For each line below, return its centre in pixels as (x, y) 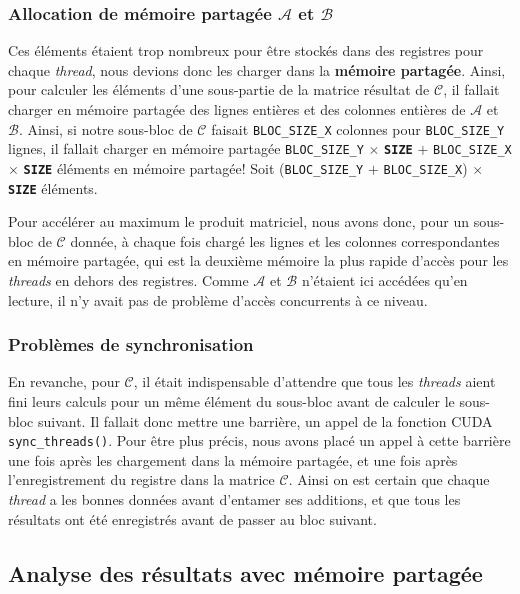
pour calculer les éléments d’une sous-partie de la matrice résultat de (219, 89)
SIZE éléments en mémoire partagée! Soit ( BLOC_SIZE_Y (193, 167)
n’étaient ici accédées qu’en (384, 280)
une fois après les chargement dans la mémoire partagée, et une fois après (233, 459)
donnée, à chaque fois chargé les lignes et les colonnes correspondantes (285, 240)
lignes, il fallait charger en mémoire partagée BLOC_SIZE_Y (186, 148)
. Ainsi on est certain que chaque (389, 479)
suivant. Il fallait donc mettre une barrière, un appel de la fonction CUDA (265, 420)
